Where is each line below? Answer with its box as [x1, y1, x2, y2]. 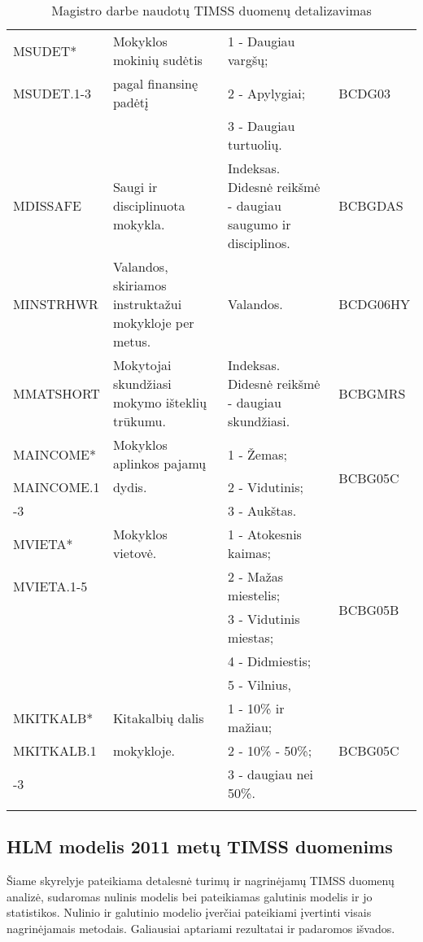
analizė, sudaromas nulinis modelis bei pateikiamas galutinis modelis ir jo [7, 887, 373, 905]
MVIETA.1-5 [13, 576, 88, 595]
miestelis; [228, 586, 281, 604]
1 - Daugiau [228, 32, 295, 50]
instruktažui [112, 294, 182, 313]
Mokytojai [112, 355, 172, 374]
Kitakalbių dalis [112, 708, 204, 727]
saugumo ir [228, 215, 291, 233]
